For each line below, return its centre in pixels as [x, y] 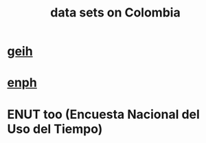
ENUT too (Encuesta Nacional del [104, 114]
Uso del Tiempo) [55, 129]
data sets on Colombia [115, 13]
